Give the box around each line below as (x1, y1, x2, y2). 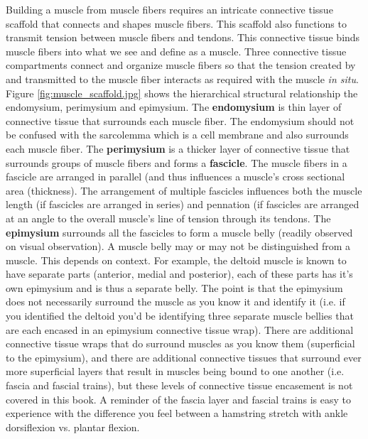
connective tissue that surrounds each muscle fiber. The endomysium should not (6, 113, 355, 128)
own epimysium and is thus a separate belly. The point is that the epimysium (6, 280, 343, 295)
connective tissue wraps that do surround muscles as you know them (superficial (6, 336, 355, 351)
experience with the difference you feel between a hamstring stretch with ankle (6, 406, 348, 421)
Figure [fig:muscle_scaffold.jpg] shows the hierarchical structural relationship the (6, 85, 358, 100)
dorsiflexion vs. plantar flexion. (6, 419, 140, 434)
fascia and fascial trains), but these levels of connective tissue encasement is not (6, 378, 353, 393)
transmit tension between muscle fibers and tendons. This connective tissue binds (6, 30, 360, 45)
